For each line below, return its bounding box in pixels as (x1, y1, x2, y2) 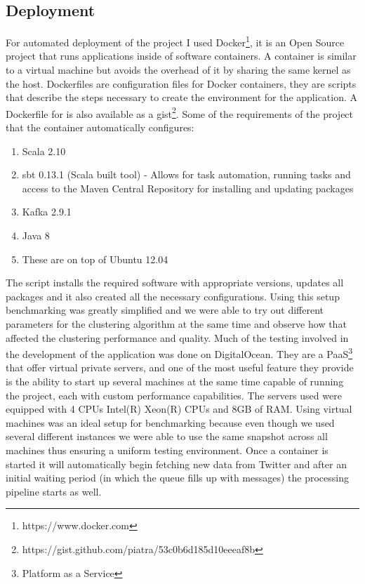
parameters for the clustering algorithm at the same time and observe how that (6, 317, 347, 331)
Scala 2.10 (22, 143, 66, 158)
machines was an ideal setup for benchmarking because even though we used (6, 415, 335, 430)
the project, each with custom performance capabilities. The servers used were (6, 387, 342, 402)
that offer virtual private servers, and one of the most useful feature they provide (6, 360, 354, 375)
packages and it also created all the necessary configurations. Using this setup (6, 288, 340, 303)
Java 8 (22, 228, 50, 243)
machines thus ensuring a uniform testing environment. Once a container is (6, 443, 328, 458)
